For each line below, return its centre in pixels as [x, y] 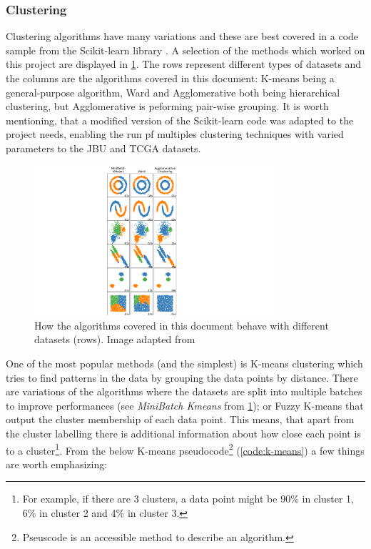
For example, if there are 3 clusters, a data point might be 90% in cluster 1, [188, 499]
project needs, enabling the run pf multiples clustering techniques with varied [175, 134]
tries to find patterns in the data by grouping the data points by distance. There [182, 377]
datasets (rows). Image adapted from [115, 339]
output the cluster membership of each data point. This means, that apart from [180, 419]
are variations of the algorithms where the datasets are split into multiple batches [184, 391]
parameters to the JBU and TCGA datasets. [103, 148]
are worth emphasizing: [57, 464]
